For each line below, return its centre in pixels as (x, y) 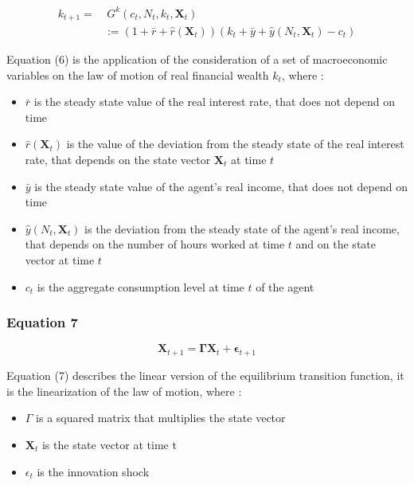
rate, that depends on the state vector (118, 159)
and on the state (336, 244)
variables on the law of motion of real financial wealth (138, 74)
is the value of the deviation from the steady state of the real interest (235, 144)
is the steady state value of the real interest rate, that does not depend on (214, 102)
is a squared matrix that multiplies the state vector (161, 418)
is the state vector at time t (109, 444)
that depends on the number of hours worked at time (155, 244)
